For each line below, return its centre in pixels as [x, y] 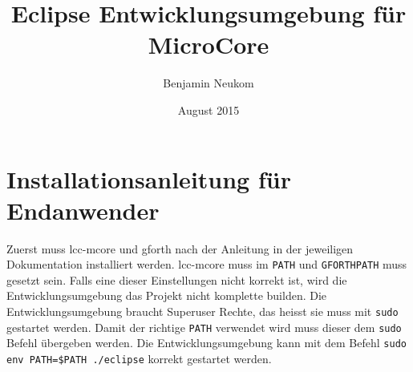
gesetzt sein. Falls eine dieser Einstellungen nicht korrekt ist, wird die [177, 279]
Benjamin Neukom [209, 83]
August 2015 [209, 109]
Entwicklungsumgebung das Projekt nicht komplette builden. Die [167, 295]
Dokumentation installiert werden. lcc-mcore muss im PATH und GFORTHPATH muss [207, 264]
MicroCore [209, 44]
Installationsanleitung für [149, 178]
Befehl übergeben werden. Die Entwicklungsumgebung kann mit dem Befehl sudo [206, 343]
